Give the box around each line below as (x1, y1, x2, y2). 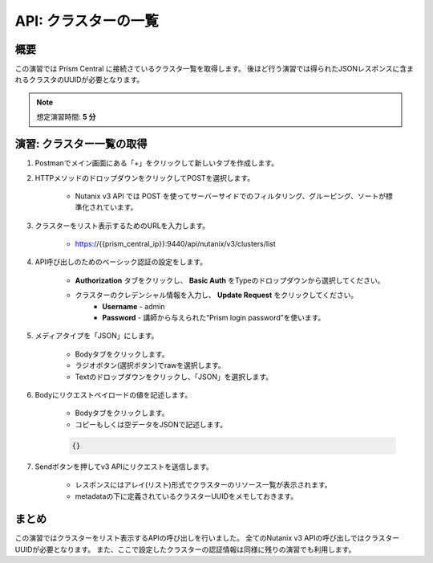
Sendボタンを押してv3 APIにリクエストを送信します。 (34, 462, 213, 471)
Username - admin (102, 301, 165, 311)
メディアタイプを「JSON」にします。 (34, 331, 159, 341)
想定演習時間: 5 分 (36, 112, 96, 122)
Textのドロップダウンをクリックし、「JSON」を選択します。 (75, 372, 273, 381)
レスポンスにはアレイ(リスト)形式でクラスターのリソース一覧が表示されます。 (75, 480, 332, 490)
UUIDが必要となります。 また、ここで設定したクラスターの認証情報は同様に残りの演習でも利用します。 (14, 545, 356, 554)
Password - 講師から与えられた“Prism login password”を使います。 (102, 313, 326, 323)
